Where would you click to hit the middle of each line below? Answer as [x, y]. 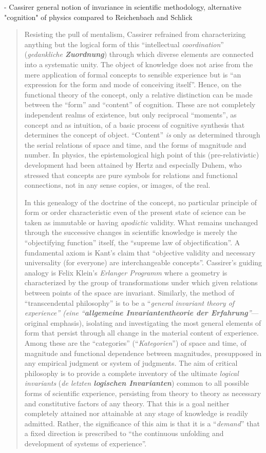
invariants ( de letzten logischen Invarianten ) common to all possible [137, 383]
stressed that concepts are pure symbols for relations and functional [131, 175]
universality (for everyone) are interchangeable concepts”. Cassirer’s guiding [143, 262]
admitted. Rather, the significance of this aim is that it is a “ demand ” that [142, 423]
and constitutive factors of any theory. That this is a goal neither [127, 403]
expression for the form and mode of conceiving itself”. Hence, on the [133, 84]
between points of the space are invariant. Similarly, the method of [129, 293]
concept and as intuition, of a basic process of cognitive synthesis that [135, 124]
